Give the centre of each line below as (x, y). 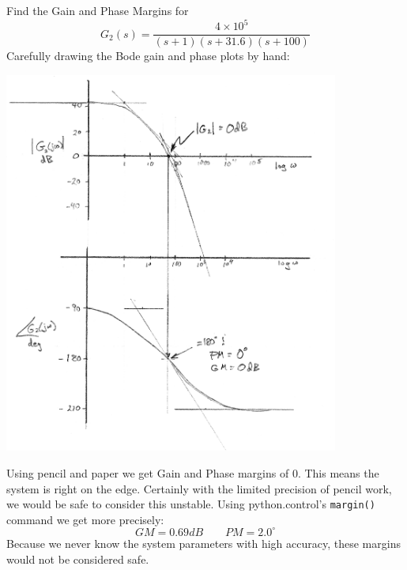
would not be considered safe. (78, 559)
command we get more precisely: (85, 519)
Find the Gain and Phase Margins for (98, 10)
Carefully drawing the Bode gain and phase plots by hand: (148, 56)
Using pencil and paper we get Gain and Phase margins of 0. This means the (193, 472)
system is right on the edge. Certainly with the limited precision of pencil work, (199, 488)
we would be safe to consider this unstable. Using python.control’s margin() (191, 504)
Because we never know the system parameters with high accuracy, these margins (203, 543)
